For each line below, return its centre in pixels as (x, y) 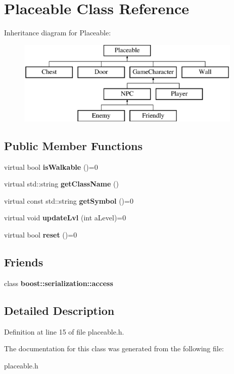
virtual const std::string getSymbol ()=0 (69, 200)
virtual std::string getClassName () (61, 184)
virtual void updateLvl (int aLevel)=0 (65, 218)
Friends (24, 262)
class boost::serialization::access (59, 283)
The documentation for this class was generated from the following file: (114, 348)
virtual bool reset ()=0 (41, 235)
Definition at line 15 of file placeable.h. (64, 331)
